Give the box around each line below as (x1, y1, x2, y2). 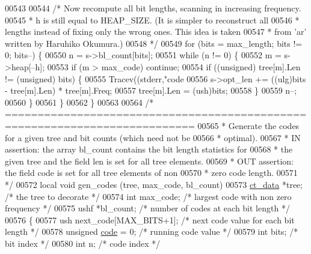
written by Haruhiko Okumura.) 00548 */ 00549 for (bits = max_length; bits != (5, 37, 303, 49)
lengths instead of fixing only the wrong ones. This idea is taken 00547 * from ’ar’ (5, 25, 307, 38)
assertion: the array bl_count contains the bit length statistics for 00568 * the (5, 143, 293, 156)
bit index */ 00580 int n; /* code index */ (5, 237, 161, 249)
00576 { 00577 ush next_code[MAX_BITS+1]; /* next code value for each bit (5, 213, 295, 226)
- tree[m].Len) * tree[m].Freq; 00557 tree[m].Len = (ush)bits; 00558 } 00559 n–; (5, 84, 297, 97)
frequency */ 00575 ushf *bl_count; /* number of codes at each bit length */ (5, 202, 290, 214)
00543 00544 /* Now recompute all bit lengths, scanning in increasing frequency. (5, 2, 301, 14)
